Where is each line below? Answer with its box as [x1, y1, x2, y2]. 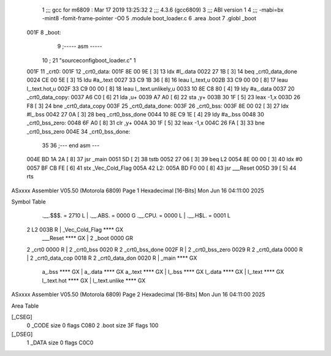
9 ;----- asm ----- [57, 43, 102, 50]
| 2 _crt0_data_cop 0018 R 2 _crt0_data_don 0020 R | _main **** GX [26, 254, 197, 262]
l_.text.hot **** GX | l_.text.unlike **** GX [42, 276, 146, 284]
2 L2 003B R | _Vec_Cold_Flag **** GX [26, 225, 124, 233]
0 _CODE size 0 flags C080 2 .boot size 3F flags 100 [26, 322, 159, 329]
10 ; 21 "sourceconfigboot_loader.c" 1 [42, 56, 136, 64]
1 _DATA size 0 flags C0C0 [26, 339, 94, 346]
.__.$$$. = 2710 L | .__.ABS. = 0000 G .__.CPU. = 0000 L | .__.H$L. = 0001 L [42, 212, 231, 219]
